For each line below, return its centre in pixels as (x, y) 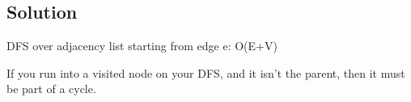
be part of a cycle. (51, 89)
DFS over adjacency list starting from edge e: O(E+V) (142, 46)
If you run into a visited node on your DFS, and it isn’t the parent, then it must (206, 72)
